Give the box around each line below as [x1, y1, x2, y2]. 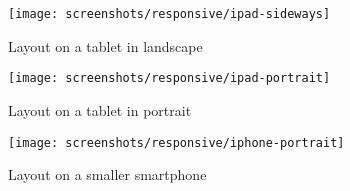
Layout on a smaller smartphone [8, 164, 207, 185]
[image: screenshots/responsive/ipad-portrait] [8, 71, 331, 86]
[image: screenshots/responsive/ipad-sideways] [8, 7, 331, 21]
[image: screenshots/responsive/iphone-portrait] [8, 135, 345, 150]
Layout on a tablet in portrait [8, 99, 192, 120]
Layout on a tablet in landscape [8, 35, 203, 56]
